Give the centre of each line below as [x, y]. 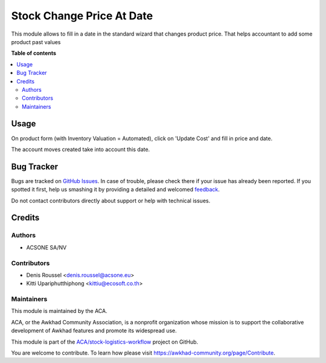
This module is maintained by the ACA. [59, 311]
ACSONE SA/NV [46, 247]
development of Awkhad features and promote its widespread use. [94, 331]
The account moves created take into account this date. [81, 149]
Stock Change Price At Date [82, 16]
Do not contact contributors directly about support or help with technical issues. [111, 201]
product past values [36, 42]
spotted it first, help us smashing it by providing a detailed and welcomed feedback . [116, 190]
